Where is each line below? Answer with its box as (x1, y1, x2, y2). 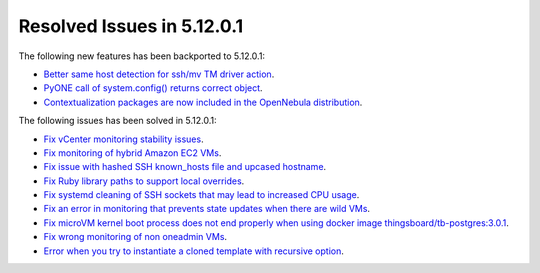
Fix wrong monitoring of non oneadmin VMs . (43, 231, 228, 243)
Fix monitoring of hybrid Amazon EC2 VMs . (43, 146, 222, 159)
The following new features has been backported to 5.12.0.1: (18, 50, 265, 62)
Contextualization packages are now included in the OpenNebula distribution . (43, 96, 363, 108)
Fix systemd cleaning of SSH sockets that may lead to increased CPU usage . (43, 189, 360, 201)
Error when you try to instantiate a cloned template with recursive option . (43, 245, 344, 257)
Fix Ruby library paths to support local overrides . (43, 175, 245, 187)
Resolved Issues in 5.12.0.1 (18, 15, 244, 37)
